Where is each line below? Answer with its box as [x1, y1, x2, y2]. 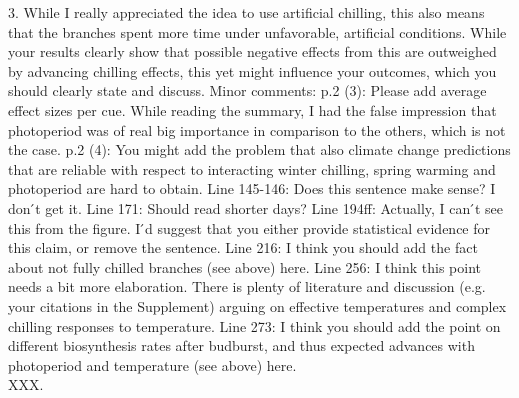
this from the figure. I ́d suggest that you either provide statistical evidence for [8, 217, 491, 238]
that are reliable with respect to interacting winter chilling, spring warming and [8, 158, 496, 179]
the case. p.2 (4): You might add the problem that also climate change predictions [8, 139, 511, 160]
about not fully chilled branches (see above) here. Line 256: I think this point [8, 256, 482, 277]
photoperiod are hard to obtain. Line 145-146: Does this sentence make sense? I [8, 178, 496, 199]
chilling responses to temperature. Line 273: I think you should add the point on [8, 315, 501, 336]
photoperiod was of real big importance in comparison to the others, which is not [8, 119, 506, 140]
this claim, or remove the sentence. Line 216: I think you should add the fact [8, 237, 478, 258]
